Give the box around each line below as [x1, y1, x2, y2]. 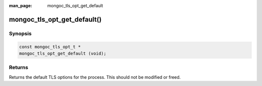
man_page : [9, 3, 33, 8]
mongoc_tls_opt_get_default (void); [19, 51, 107, 56]
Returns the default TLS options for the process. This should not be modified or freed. [9, 74, 181, 80]
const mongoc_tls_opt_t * [19, 44, 81, 49]
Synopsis [9, 30, 32, 37]
